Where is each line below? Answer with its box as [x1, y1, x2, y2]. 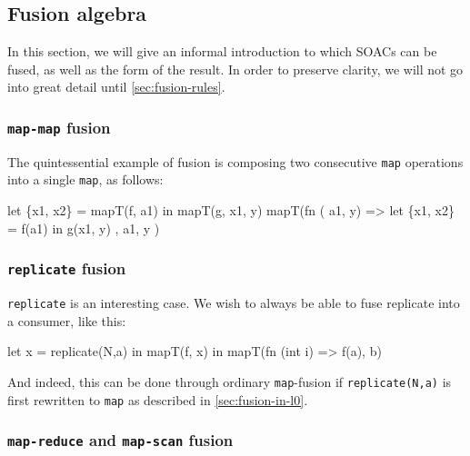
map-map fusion [7, 115, 111, 138]
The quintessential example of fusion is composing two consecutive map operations [7, 152, 464, 171]
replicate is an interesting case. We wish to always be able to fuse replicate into [7, 293, 460, 312]
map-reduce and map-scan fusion [7, 429, 234, 451]
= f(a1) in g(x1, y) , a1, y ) [7, 218, 160, 237]
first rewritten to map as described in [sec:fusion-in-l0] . [7, 390, 308, 409]
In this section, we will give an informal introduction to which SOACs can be [7, 42, 437, 61]
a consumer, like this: [7, 311, 126, 330]
